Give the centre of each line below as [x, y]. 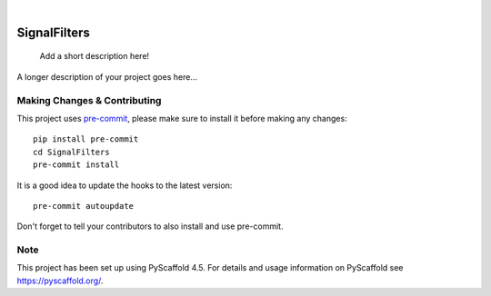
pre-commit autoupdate [84, 206]
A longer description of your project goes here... [107, 76]
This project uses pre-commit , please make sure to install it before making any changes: [182, 118]
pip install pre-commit [86, 139]
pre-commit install [76, 165]
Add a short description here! [95, 56]
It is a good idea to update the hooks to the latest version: [125, 185]
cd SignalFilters [71, 152]
